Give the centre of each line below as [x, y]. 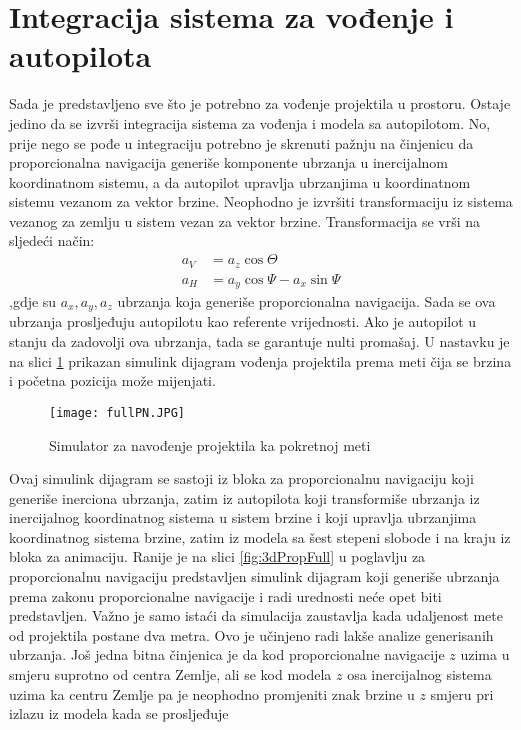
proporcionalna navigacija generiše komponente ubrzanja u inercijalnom [228, 162]
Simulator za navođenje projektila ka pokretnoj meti [210, 444]
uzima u [485, 654]
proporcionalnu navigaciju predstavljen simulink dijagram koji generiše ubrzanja [254, 576]
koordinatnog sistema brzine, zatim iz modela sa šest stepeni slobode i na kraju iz [260, 536]
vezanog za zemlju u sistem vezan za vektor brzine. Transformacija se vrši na [245, 220]
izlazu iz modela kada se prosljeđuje [119, 713]
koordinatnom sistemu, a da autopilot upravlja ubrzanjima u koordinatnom [240, 181]
